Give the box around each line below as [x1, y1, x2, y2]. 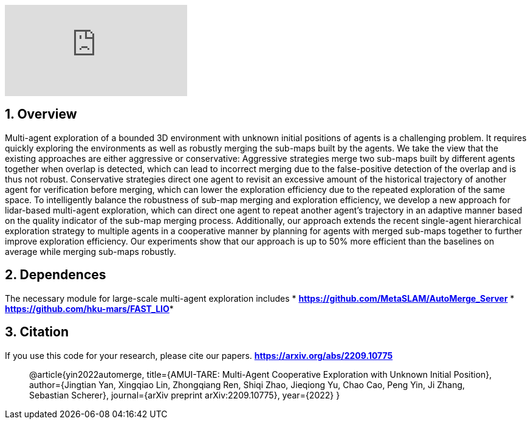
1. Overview [5, 106, 77, 122]
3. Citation [5, 324, 69, 340]
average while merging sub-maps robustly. [5, 246, 176, 257]
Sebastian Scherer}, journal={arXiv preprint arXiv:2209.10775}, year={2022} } [29, 389, 340, 400]
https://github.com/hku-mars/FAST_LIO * [5, 303, 174, 314]
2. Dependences [5, 267, 106, 283]
